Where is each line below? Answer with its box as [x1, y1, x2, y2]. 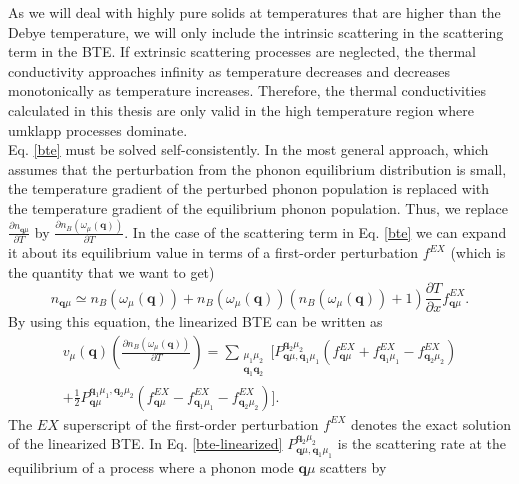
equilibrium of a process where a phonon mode [8, 456, 294, 477]
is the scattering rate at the [337, 433, 507, 454]
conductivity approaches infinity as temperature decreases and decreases [8, 60, 451, 81]
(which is [450, 242, 506, 263]
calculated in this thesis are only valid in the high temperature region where [8, 99, 474, 120]
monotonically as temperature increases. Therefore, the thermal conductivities [8, 80, 487, 101]
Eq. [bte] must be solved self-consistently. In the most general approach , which [8, 139, 489, 160]
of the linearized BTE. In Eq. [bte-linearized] [8, 433, 283, 454]
